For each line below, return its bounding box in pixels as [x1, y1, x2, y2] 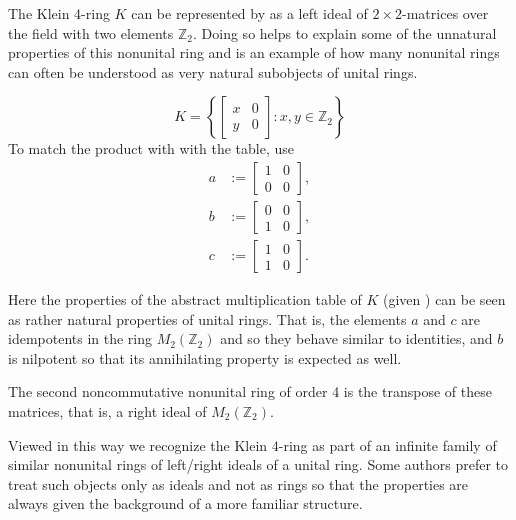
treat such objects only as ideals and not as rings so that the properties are [8, 473, 469, 494]
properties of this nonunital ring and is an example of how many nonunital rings [8, 42, 500, 63]
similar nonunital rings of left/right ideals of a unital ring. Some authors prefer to [8, 454, 508, 475]
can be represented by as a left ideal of [131, 3, 368, 23]
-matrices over [402, 3, 489, 23]
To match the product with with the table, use [8, 138, 294, 159]
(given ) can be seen [383, 289, 506, 310]
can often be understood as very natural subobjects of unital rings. [8, 61, 418, 82]
